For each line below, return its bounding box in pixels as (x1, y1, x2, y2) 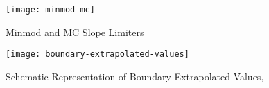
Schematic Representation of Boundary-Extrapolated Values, (6, 69, 264, 83)
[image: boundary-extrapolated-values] (6, 49, 189, 60)
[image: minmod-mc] (6, 5, 95, 15)
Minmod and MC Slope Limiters (6, 24, 144, 39)
